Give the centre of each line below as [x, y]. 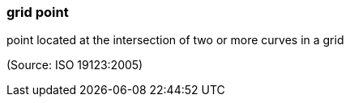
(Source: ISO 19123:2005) [75, 65]
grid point [38, 12]
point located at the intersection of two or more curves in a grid [175, 40]
